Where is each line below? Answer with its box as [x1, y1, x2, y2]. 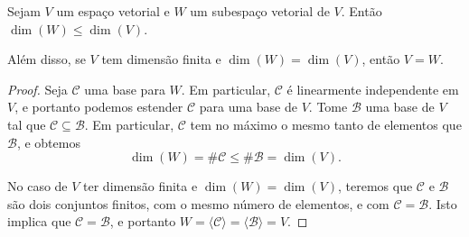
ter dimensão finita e [83, 177, 198, 196]
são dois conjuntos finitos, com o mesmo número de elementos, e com [7, 194, 389, 213]
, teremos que [338, 177, 413, 196]
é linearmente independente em [286, 79, 459, 98]
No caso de [7, 177, 68, 196]
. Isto [428, 194, 457, 213]
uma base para [84, 79, 165, 98]
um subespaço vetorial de [190, 2, 330, 20]
